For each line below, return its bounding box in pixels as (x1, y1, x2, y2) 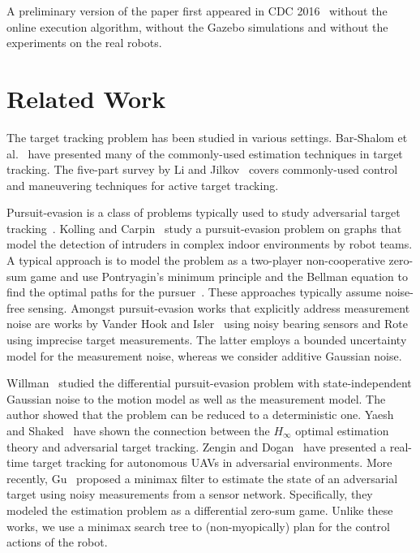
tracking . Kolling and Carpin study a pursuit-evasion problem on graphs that (6, 219, 402, 236)
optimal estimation (295, 422, 389, 439)
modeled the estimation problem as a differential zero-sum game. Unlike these (6, 501, 393, 518)
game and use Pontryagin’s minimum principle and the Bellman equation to (30, 267, 408, 284)
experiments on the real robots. (6, 34, 162, 51)
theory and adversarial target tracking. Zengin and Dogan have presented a (6, 438, 387, 455)
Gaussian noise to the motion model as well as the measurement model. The (6, 390, 386, 407)
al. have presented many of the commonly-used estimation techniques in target (6, 145, 403, 162)
